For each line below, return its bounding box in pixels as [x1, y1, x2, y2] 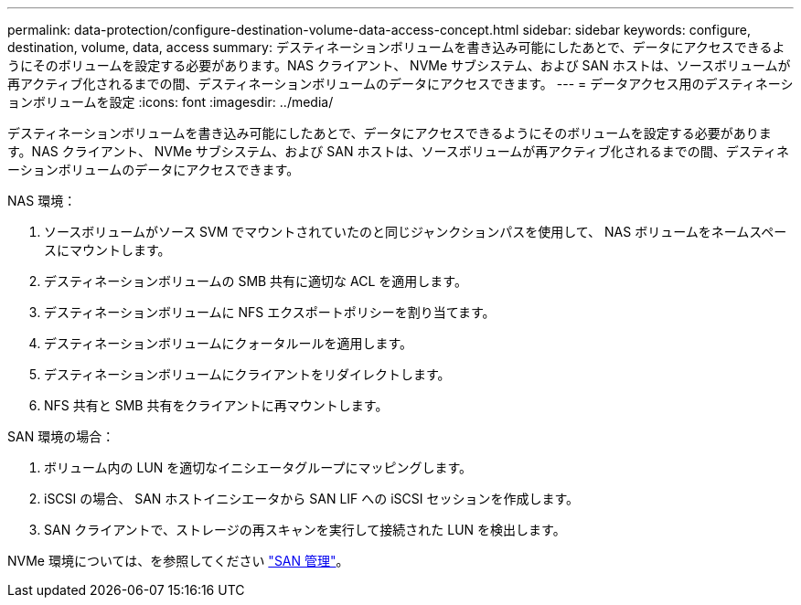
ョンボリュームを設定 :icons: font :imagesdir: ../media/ [7, 94, 334, 110]
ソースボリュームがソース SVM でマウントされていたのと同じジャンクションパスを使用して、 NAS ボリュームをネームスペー [44, 224, 787, 239]
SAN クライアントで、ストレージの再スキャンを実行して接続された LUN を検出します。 [44, 522, 566, 537]
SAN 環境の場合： [7, 429, 115, 444]
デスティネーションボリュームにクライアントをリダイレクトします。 [44, 366, 451, 382]
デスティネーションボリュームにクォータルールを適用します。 [44, 335, 413, 351]
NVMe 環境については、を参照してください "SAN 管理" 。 [7, 553, 349, 568]
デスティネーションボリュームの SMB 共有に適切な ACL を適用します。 [44, 273, 467, 289]
